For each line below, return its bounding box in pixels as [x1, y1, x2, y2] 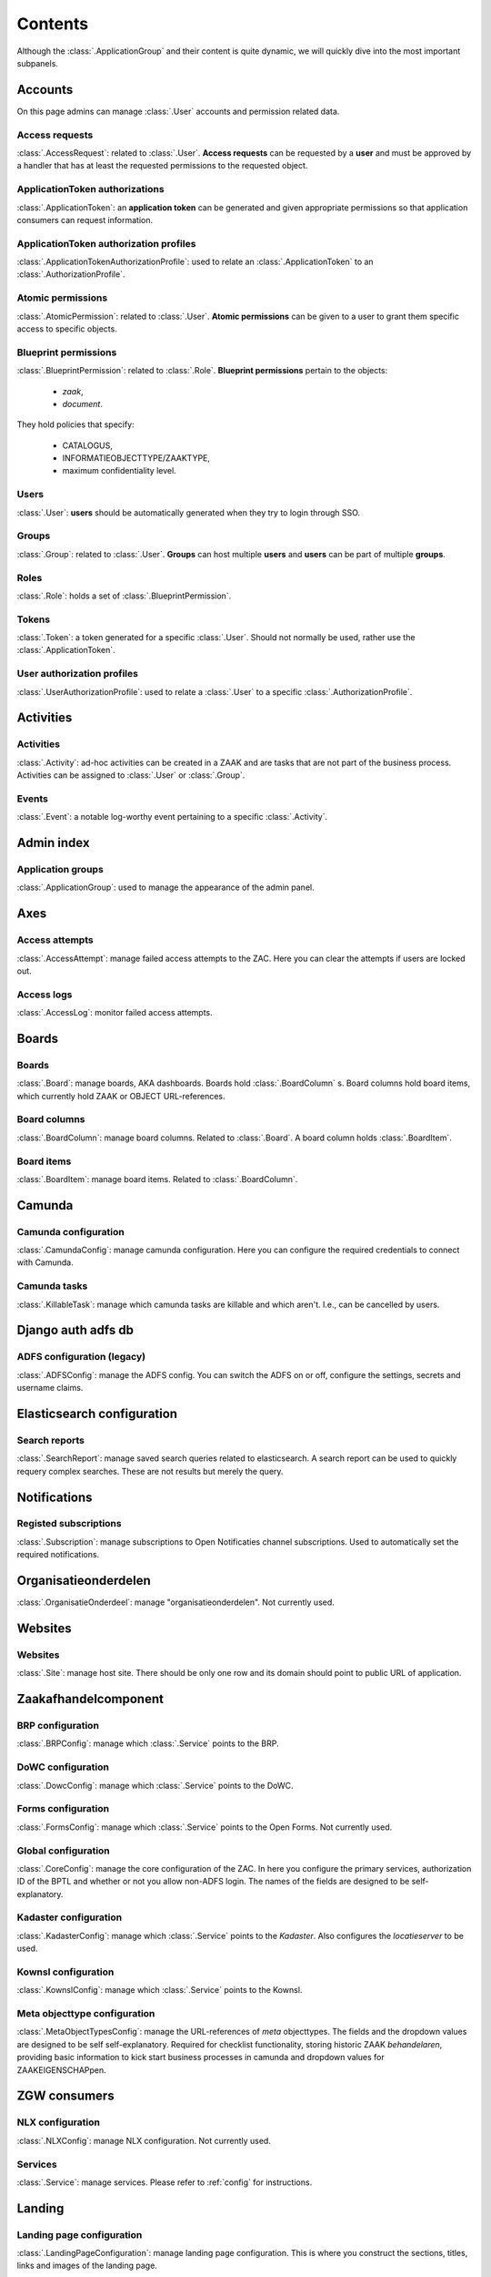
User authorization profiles [16, 668, 138, 680]
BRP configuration [16, 1720, 100, 1732]
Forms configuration [16, 1802, 109, 1815]
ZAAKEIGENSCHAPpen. [16, 2064, 106, 2076]
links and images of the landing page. [16, 2260, 158, 2272]
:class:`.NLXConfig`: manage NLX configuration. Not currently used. [16, 2135, 272, 2146]
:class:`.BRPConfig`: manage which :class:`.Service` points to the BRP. [16, 1738, 279, 1749]
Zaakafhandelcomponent [16, 1691, 164, 1707]
